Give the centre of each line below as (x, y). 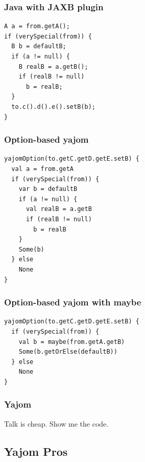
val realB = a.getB (59, 209)
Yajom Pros (36, 451)
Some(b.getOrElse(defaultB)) (68, 352)
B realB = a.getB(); (53, 66)
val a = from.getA (43, 169)
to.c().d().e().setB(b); (53, 107)
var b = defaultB (48, 189)
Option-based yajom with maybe (73, 302)
